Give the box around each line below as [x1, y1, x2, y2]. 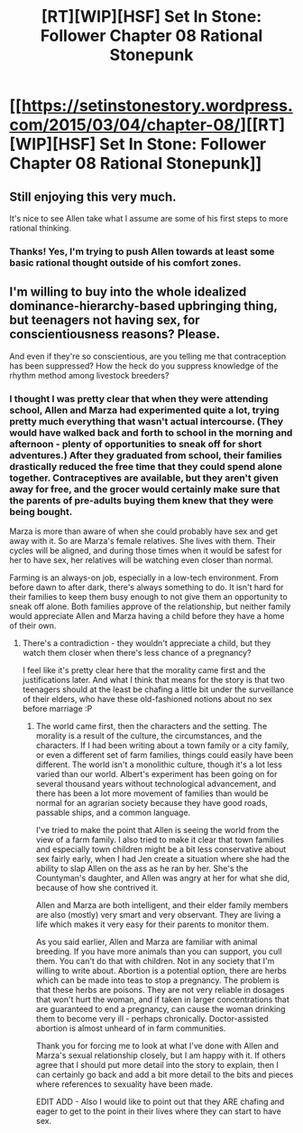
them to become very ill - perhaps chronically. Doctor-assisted [35, 1014, 269, 1025]
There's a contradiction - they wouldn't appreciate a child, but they [22, 638, 271, 649]
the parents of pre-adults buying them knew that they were [9, 494, 274, 507]
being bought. [9, 505, 73, 518]
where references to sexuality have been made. [35, 1079, 214, 1090]
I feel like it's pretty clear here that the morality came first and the [22, 665, 266, 676]
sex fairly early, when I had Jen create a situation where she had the [35, 854, 290, 865]
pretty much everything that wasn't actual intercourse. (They [9, 415, 284, 427]
